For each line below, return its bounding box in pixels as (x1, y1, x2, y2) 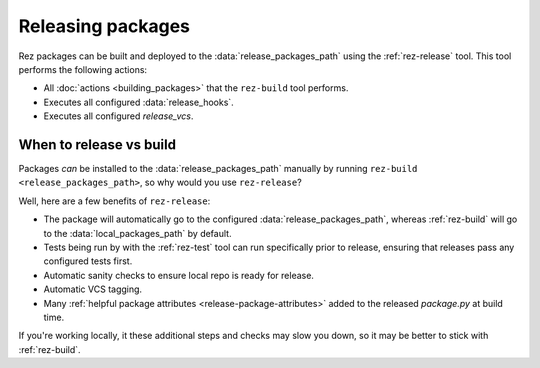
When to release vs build (18, 136, 177, 153)
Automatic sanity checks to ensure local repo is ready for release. (43, 269, 315, 281)
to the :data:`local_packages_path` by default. (43, 227, 232, 239)
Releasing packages (18, 15, 190, 37)
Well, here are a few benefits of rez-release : (18, 195, 211, 207)
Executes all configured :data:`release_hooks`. (43, 96, 234, 108)
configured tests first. (43, 255, 133, 267)
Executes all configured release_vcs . (43, 110, 194, 122)
